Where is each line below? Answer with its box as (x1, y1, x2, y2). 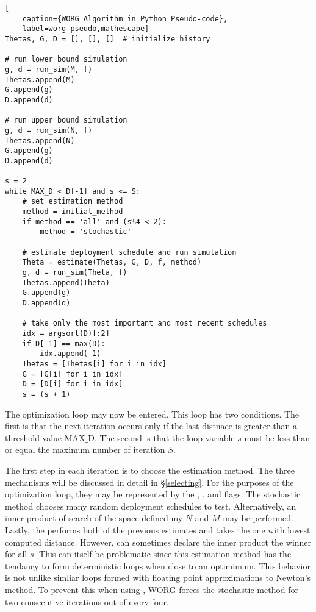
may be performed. (223, 511, 293, 524)
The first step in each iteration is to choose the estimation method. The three (5, 463, 295, 476)
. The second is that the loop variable (94, 431, 235, 444)
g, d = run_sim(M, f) (5, 65, 93, 74)
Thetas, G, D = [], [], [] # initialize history (5, 34, 210, 43)
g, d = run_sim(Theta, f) (22, 268, 127, 277)
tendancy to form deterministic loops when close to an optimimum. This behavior (5, 559, 311, 572)
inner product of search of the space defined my (5, 511, 183, 524)
